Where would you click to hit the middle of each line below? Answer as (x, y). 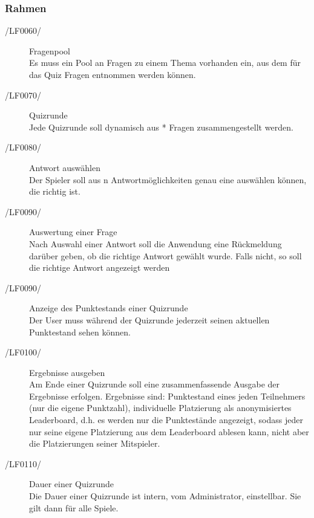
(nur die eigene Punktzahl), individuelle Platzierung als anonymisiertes (160, 408)
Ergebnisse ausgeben (67, 372)
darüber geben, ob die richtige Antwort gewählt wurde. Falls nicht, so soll (165, 255)
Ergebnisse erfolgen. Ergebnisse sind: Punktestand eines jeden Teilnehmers (167, 396)
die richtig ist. (55, 191)
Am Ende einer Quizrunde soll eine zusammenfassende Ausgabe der (155, 384)
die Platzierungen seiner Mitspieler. (95, 443)
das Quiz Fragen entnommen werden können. (113, 74)
